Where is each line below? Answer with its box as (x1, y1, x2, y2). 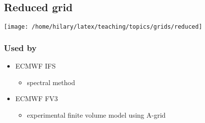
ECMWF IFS (15, 61, 56, 71)
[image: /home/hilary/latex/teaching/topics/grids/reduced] (4, 23, 203, 31)
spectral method (27, 77, 75, 87)
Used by (4, 41, 37, 53)
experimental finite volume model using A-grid (27, 109, 166, 120)
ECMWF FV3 (15, 93, 58, 104)
